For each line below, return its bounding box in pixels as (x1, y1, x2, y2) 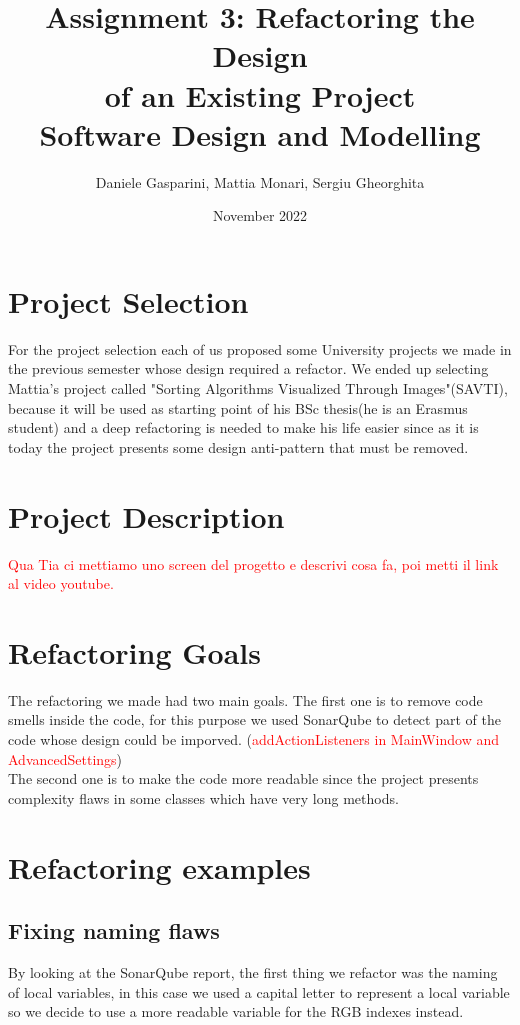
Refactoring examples (8, 846, 311, 887)
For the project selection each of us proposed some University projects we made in (8, 338, 512, 359)
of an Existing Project (104, 74, 416, 115)
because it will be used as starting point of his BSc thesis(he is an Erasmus (8, 397, 468, 418)
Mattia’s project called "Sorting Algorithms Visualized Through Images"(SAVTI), (8, 378, 508, 398)
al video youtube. (8, 573, 114, 594)
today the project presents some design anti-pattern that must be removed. (8, 436, 469, 457)
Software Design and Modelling (39, 113, 481, 154)
